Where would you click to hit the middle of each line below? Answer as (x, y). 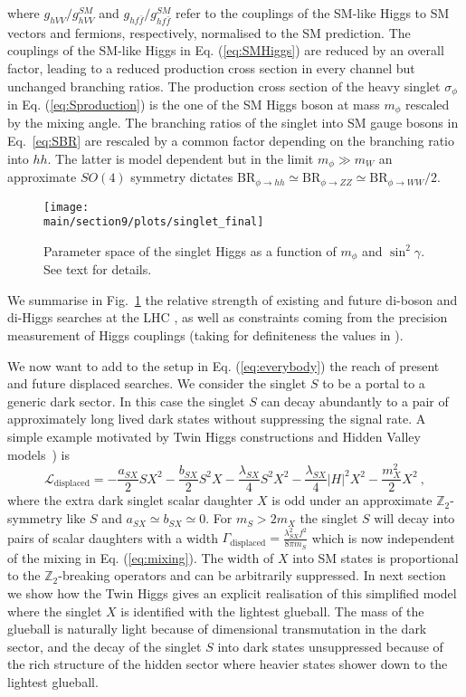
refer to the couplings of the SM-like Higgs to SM (312, 13)
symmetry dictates (182, 177)
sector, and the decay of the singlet (105, 646)
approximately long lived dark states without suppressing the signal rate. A (217, 419)
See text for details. (98, 269)
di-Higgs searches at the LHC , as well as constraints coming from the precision (228, 317)
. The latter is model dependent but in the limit (181, 158)
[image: (67, 207)
